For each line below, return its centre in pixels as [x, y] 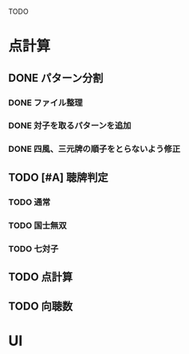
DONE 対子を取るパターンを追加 [70, 126]
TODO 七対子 [33, 248]
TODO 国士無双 [37, 225]
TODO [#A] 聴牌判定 [58, 177]
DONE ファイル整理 [45, 103]
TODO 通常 [30, 202]
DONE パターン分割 [56, 78]
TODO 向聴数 [41, 307]
